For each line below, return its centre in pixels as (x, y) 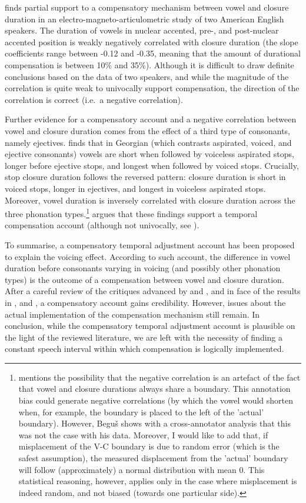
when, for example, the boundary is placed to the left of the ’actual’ (141, 412)
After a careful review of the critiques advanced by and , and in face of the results (153, 291)
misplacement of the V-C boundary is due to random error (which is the (149, 446)
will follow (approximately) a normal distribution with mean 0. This (142, 469)
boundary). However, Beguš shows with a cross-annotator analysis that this (154, 423)
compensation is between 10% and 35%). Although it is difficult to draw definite (149, 64)
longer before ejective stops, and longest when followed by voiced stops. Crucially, (152, 165)
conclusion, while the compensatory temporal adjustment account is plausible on (150, 326)
